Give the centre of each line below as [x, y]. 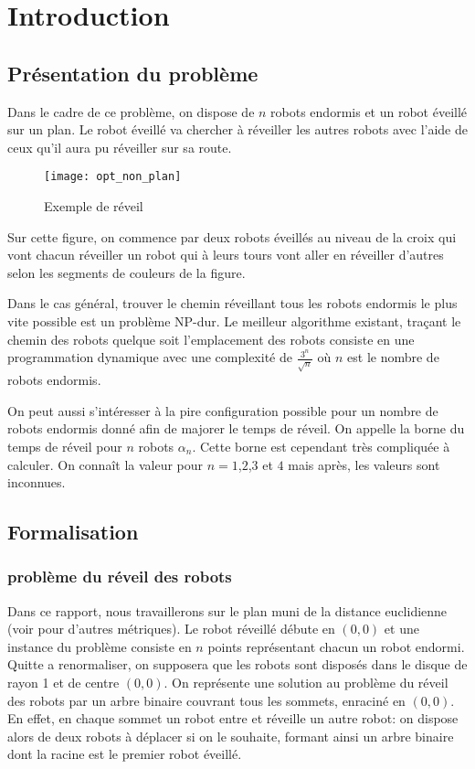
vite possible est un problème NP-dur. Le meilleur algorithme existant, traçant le [234, 320]
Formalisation [73, 532]
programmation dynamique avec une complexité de [150, 357]
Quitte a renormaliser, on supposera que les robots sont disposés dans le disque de [237, 664]
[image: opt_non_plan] [113, 177]
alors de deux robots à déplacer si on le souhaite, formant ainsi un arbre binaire [231, 736]
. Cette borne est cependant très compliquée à [321, 446]
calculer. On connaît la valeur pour [106, 464]
